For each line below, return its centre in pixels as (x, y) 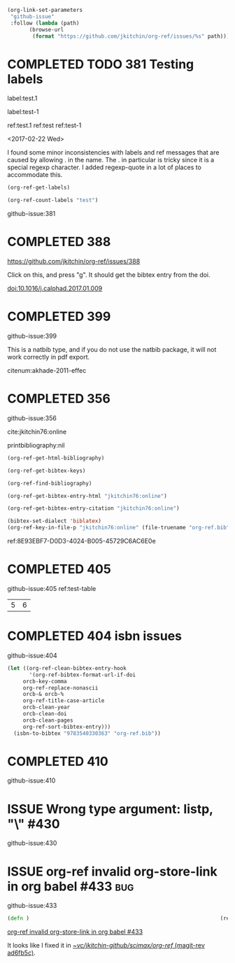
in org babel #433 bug (71, 886)
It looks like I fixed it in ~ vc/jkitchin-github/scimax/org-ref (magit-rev (106, 946)
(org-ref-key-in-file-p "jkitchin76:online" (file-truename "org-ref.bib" (119, 528)
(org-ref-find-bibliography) (50, 483)
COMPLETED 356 (59, 399)
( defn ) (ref (120, 919)
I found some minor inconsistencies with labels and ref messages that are (113, 152)
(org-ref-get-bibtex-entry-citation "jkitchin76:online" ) (93, 508)
